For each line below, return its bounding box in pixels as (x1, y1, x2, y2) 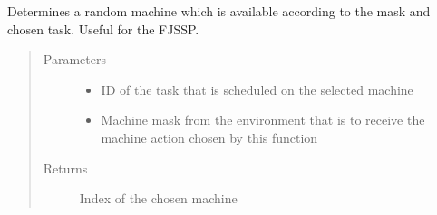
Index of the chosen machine (79, 189, 238, 208)
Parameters (43, 50, 106, 69)
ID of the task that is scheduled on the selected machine (101, 79, 413, 98)
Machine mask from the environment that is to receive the (101, 110, 425, 129)
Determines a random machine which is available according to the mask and (7, 2, 431, 20)
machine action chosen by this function (101, 127, 318, 146)
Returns (43, 158, 88, 177)
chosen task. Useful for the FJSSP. (7, 19, 199, 38)
